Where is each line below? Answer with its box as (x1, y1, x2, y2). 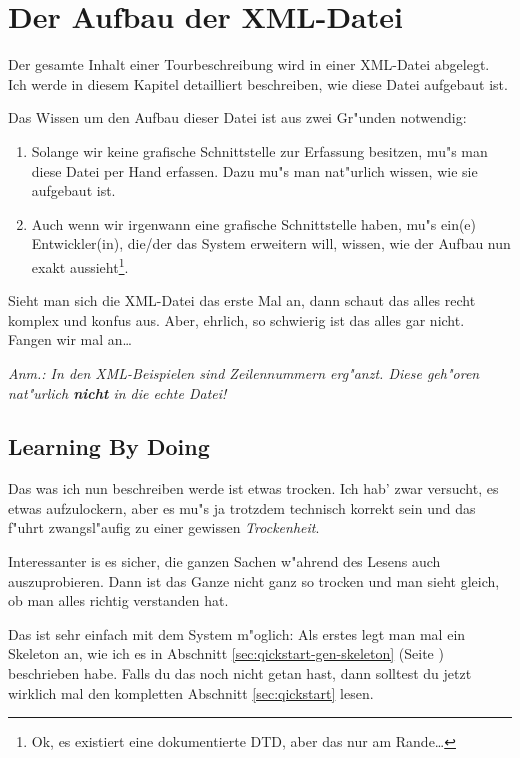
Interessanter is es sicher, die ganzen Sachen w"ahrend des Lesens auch (8, 551, 441, 572)
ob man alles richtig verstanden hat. (8, 590, 229, 611)
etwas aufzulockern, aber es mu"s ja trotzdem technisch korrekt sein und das (8, 497, 476, 518)
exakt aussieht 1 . (31, 253, 129, 277)
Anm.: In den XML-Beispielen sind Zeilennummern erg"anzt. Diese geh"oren (8, 362, 480, 383)
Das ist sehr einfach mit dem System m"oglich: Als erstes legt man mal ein (8, 623, 466, 644)
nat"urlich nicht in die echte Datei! (8, 382, 227, 403)
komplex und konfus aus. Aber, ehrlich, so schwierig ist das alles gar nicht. (8, 309, 465, 330)
